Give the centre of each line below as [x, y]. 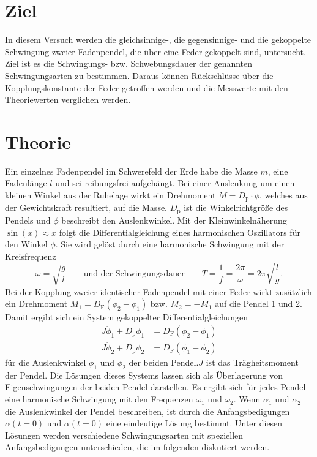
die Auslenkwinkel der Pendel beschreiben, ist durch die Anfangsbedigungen [147, 411]
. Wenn [247, 399]
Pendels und [28, 220]
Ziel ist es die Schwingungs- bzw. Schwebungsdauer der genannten [129, 63]
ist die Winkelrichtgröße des [236, 207]
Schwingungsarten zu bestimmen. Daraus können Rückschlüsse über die [139, 75]
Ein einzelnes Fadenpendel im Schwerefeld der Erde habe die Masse [131, 171]
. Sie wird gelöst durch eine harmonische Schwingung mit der [170, 244]
